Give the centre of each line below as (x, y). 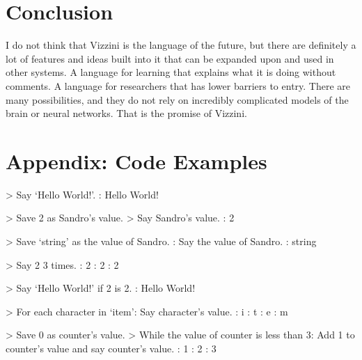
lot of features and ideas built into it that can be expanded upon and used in (170, 58)
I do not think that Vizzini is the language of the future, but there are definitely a (181, 45)
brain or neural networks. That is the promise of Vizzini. (126, 113)
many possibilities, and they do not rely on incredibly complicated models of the (177, 99)
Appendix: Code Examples (136, 161)
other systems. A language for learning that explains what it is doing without (171, 72)
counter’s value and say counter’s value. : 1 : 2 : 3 (111, 348)
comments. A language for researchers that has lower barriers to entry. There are (178, 85)
